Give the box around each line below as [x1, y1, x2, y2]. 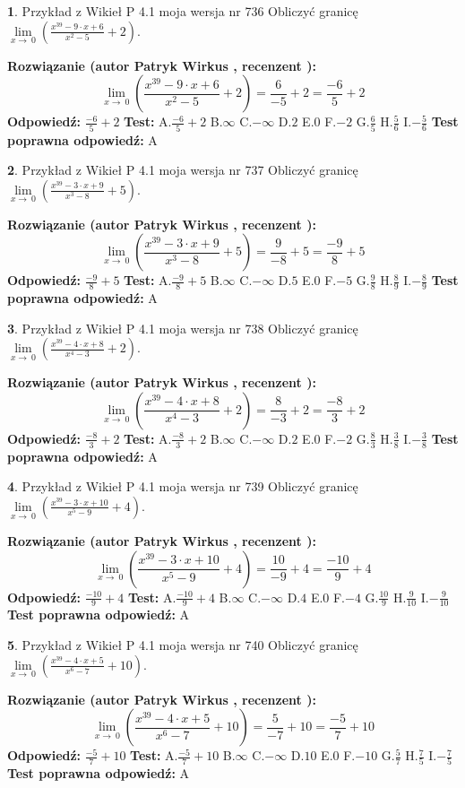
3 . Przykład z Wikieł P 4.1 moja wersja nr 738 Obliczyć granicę [7, 318, 358, 337]
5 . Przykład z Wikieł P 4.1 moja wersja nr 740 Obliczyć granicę [7, 635, 358, 654]
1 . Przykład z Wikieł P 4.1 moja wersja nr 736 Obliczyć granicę [7, 2, 358, 20]
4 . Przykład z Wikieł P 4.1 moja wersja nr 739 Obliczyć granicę [7, 477, 358, 496]
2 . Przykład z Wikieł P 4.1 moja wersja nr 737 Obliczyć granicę [7, 160, 358, 179]
